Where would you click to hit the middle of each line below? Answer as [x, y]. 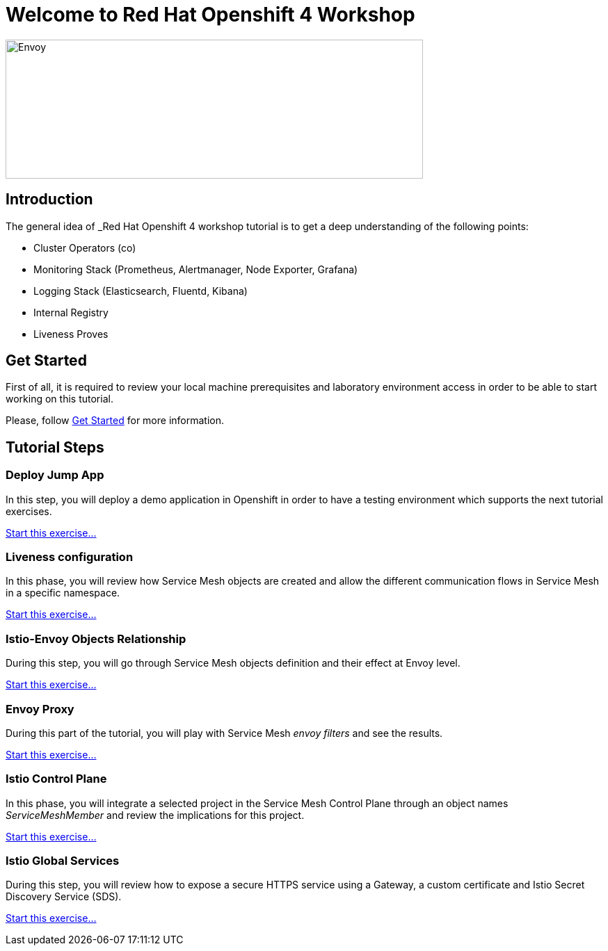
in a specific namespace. [63, 593]
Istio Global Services [63, 861]
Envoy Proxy [40, 709]
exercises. [29, 511]
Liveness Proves [71, 334]
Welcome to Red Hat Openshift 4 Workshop [210, 15]
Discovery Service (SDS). [64, 897]
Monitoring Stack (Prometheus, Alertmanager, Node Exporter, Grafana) [196, 269]
